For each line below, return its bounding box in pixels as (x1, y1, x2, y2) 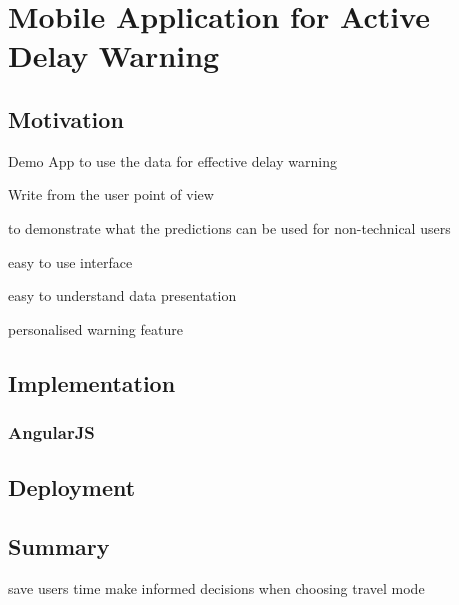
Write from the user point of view (8, 184, 214, 205)
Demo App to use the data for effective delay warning (8, 150, 337, 171)
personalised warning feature (8, 318, 183, 339)
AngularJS (8, 420, 95, 445)
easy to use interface (8, 251, 133, 272)
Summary (8, 531, 110, 562)
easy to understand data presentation (8, 285, 237, 306)
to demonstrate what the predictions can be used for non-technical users (8, 217, 451, 238)
